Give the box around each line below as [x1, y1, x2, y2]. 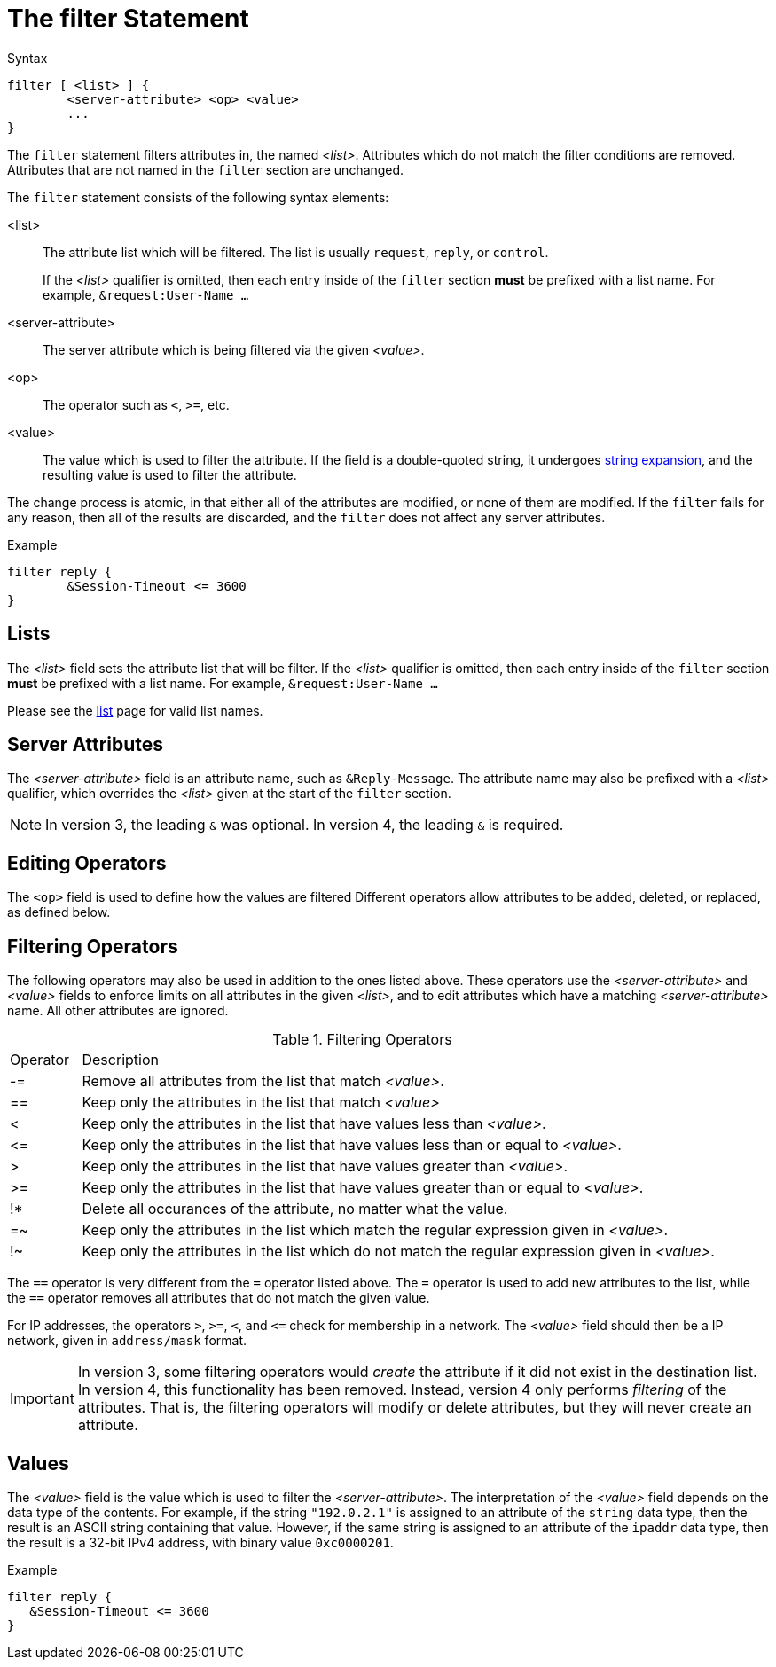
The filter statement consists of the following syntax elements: [7, 189, 389, 205]
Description [82, 1051, 159, 1069]
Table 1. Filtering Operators [272, 1030, 452, 1049]
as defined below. [7, 904, 111, 920]
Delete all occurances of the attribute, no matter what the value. [82, 1200, 508, 1218]
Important [10, 1389, 74, 1408]
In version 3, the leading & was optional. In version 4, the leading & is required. [45, 816, 564, 834]
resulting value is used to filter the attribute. [43, 466, 297, 482]
